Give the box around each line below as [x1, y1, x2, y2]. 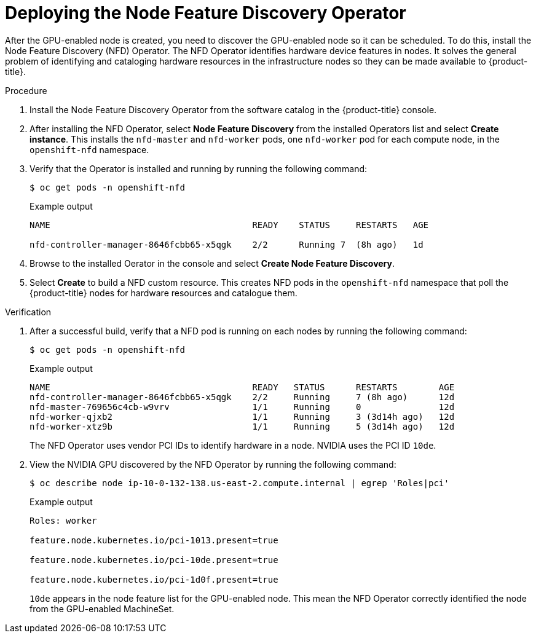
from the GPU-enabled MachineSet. [30, 603, 175, 614]
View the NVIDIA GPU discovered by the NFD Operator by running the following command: [30, 459, 396, 470]
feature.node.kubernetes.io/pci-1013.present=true [30, 535, 278, 545]
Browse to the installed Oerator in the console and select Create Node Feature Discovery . [30, 258, 395, 269]
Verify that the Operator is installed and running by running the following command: [30, 163, 368, 174]
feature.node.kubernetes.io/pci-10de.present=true [30, 554, 278, 565]
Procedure [5, 85, 47, 96]
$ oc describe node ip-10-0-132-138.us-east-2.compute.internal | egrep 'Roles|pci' [30, 478, 449, 488]
